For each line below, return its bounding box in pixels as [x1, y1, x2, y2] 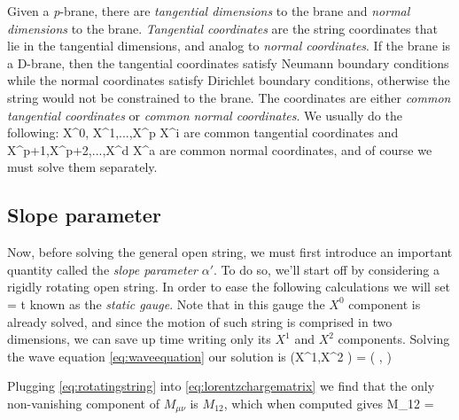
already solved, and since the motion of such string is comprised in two [7, 312, 393, 331]
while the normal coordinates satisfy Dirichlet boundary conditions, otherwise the [7, 71, 450, 89]
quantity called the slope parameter [7, 260, 198, 278]
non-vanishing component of [7, 393, 159, 412]
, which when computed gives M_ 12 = [223, 393, 434, 412]
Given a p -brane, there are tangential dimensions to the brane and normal [7, 2, 410, 19]
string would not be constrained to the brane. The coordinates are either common [7, 88, 451, 106]
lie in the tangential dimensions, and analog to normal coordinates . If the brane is [7, 36, 451, 55]
